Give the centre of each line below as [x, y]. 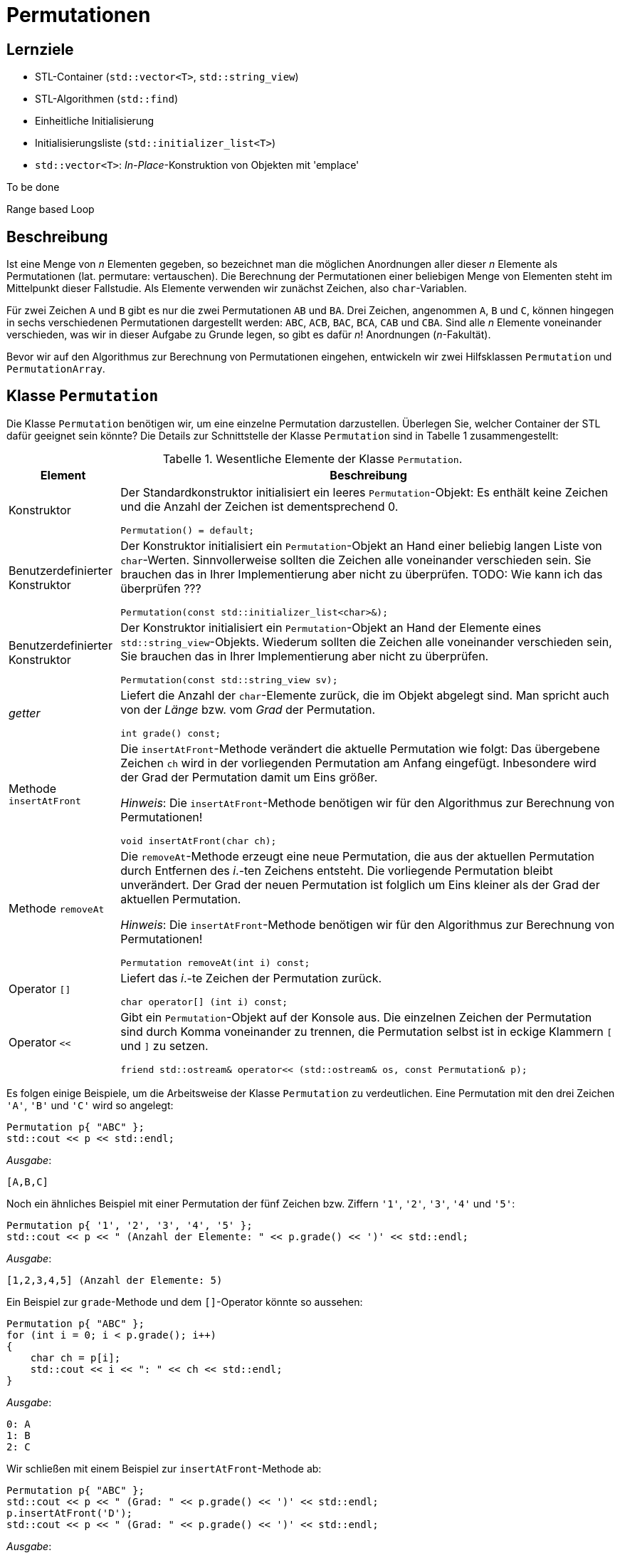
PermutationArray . [56, 369]
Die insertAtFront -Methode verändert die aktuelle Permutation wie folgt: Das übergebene [360, 748]
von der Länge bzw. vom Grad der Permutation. [248, 709]
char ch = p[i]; [75, 1357]
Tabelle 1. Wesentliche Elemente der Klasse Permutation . [312, 458]
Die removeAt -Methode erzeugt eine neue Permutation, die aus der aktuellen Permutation [357, 856]
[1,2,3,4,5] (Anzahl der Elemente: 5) [115, 1280]
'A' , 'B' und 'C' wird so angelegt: [90, 1105]
